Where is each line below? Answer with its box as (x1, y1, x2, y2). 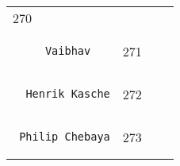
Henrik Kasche (25, 87, 110, 100)
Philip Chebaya (19, 130, 110, 143)
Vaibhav (44, 44, 91, 57)
